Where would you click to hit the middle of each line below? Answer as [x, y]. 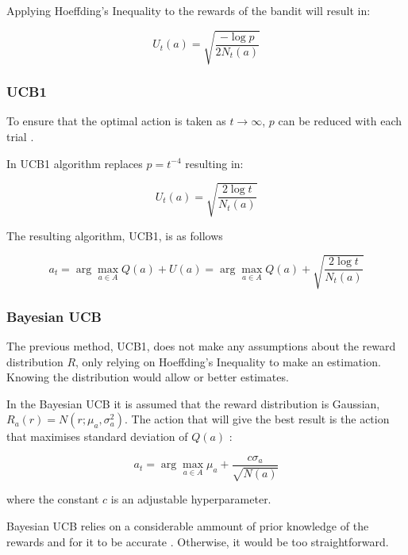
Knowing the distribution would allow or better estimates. [148, 377]
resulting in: [214, 163]
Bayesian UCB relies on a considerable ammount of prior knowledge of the [188, 526]
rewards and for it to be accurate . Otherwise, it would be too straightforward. [198, 541]
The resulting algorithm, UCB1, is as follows [115, 235]
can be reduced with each [340, 121]
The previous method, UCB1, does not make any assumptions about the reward [201, 346]
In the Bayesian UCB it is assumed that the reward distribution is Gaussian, [193, 403]
